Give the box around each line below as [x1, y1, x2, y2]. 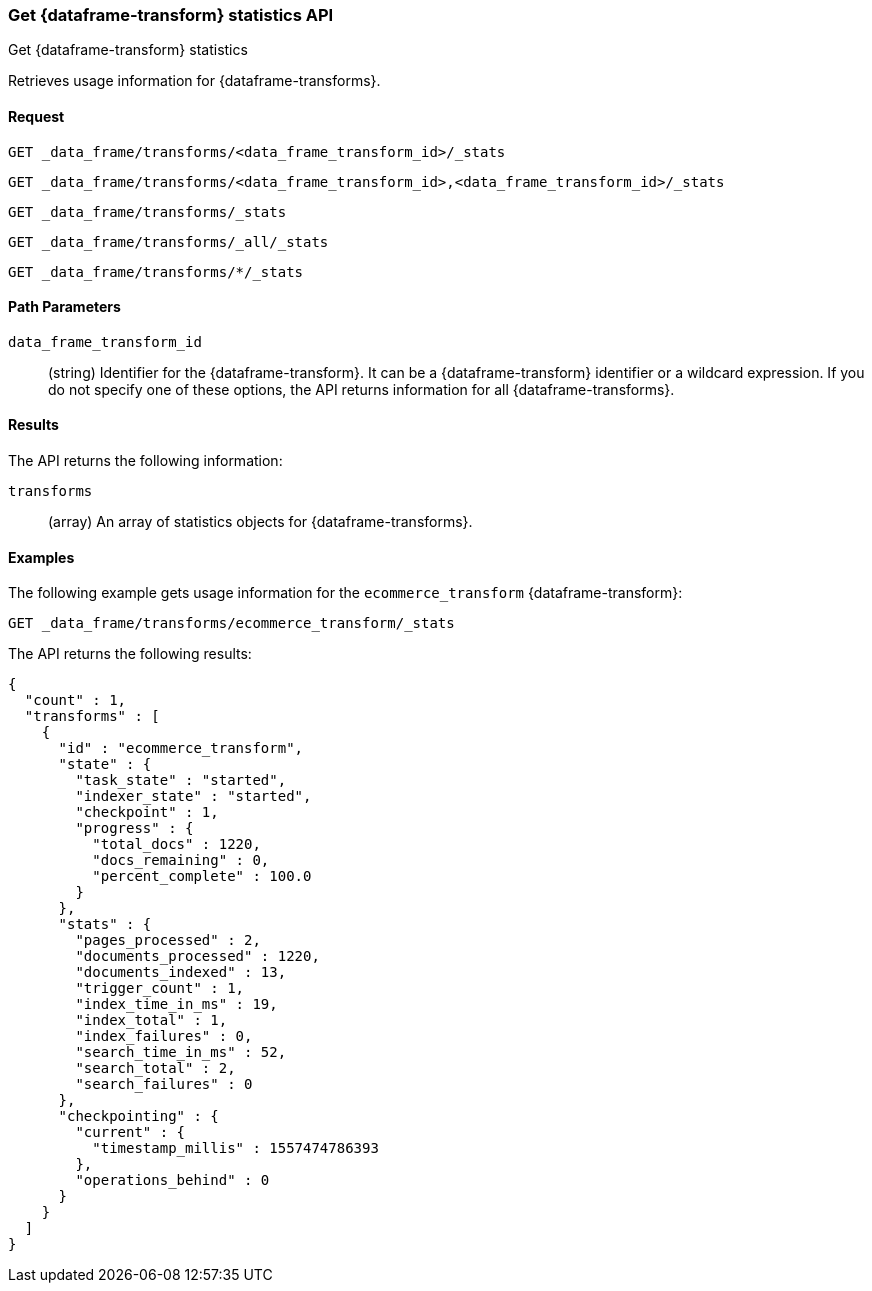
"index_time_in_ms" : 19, [75, 996, 278, 1013]
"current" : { [75, 1124, 186, 1141]
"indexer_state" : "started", [75, 788, 312, 805]
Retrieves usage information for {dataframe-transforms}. [8, 72, 381, 90]
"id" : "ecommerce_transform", [58, 740, 304, 757]
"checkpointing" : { [58, 1108, 219, 1125]
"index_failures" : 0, [75, 1028, 253, 1045]
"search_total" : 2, [75, 1060, 236, 1077]
